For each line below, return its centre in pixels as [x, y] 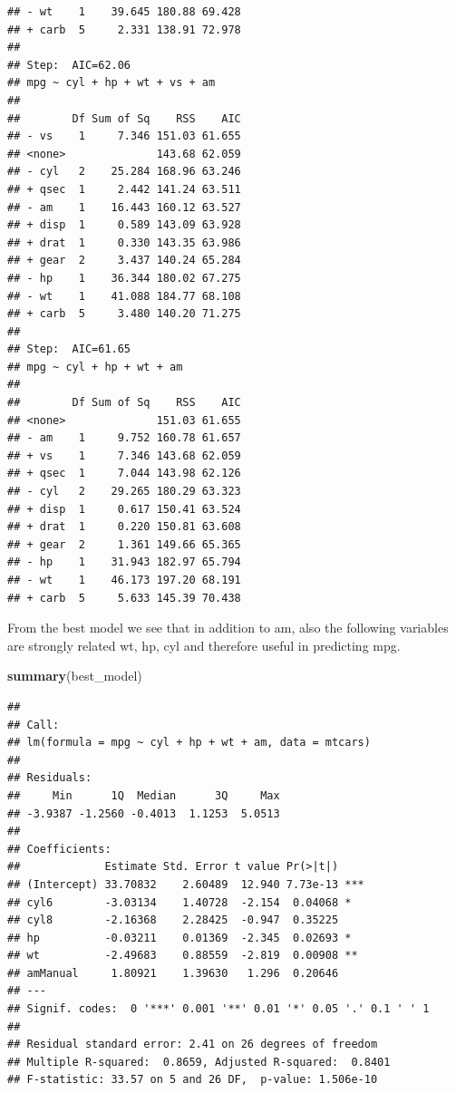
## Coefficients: [59, 849]
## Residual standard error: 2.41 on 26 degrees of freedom [193, 1045]
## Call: [34, 725]
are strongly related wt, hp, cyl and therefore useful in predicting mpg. [204, 645]
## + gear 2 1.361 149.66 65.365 [124, 544]
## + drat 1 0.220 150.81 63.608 [124, 527]
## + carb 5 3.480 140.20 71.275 [124, 314]
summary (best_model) [75, 676]
